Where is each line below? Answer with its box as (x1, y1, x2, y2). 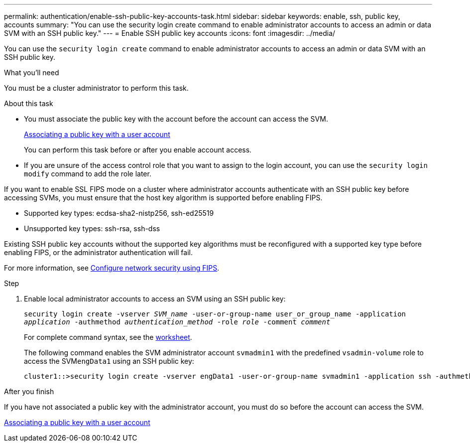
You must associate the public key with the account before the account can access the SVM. (24, 115, 328, 123)
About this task (4, 99, 53, 108)
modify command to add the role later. (24, 169, 151, 178)
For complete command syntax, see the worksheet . (24, 333, 192, 341)
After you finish (4, 387, 54, 396)
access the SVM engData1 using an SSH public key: (24, 357, 194, 365)
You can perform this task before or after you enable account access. (24, 146, 252, 154)
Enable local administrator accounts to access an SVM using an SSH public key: (24, 295, 286, 303)
